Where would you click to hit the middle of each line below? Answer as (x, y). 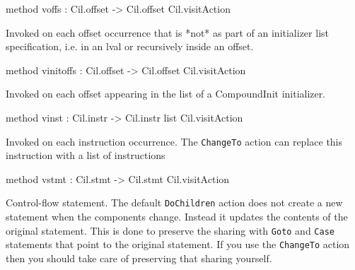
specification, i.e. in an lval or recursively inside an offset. (130, 46)
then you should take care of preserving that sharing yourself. (139, 258)
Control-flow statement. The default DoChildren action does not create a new (174, 202)
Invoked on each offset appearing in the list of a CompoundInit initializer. (166, 94)
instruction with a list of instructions (86, 155)
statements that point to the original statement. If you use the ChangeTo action (178, 244)
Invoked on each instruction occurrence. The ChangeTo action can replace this (174, 141)
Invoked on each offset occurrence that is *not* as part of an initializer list (167, 32)
